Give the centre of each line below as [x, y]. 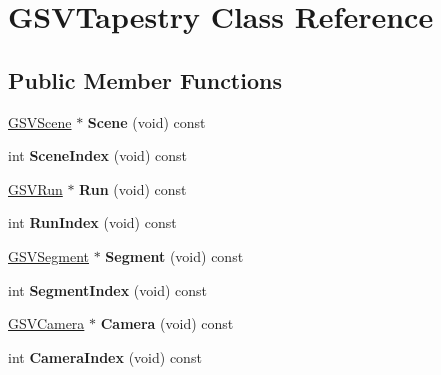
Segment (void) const [174, 255]
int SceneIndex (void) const [97, 155]
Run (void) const [133, 188]
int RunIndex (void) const [92, 222]
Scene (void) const [146, 121]
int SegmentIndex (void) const [108, 289]
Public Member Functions [145, 79]
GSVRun [35, 188]
